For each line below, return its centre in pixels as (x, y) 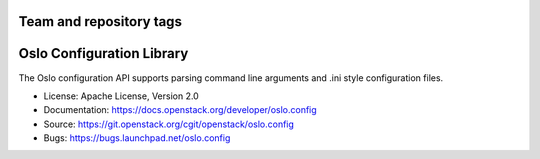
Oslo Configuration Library (103, 53)
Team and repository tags (100, 21)
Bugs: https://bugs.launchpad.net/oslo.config (137, 138)
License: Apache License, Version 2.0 (121, 96)
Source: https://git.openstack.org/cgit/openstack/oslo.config (169, 124)
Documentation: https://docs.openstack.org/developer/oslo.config (180, 110)
